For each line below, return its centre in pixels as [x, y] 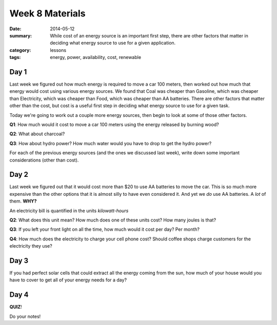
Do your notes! [25, 316]
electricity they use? [31, 246]
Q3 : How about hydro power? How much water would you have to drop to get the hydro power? [111, 143]
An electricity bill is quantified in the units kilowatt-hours [69, 211]
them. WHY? [23, 201]
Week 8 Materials [47, 13]
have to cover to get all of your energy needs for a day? [68, 280]
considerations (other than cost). [44, 160]
